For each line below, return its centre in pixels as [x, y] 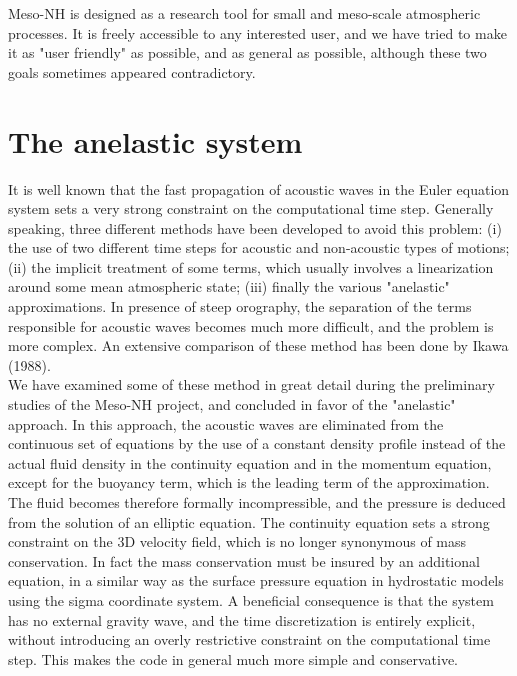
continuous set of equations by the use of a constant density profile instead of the [257, 443]
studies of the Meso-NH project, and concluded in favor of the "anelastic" [232, 404]
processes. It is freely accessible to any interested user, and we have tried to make [257, 32]
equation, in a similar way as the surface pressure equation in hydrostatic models [256, 580]
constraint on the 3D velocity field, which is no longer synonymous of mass [237, 541]
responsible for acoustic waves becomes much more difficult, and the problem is [251, 325]
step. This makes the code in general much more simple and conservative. [233, 658]
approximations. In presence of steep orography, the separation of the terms [240, 306]
